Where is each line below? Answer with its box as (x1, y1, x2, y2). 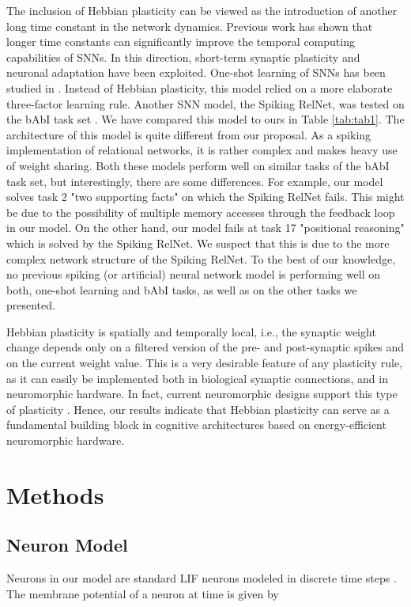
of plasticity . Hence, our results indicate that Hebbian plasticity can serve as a (6, 400, 390, 417)
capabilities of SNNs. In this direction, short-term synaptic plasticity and (6, 48, 360, 65)
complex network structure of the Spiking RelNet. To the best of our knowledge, (6, 250, 396, 267)
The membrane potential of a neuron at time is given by (6, 585, 279, 601)
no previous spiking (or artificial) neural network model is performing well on (6, 266, 381, 283)
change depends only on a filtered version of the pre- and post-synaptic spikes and (6, 339, 405, 355)
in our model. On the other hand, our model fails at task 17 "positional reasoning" (6, 219, 405, 236)
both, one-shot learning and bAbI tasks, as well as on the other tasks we (6, 281, 357, 298)
